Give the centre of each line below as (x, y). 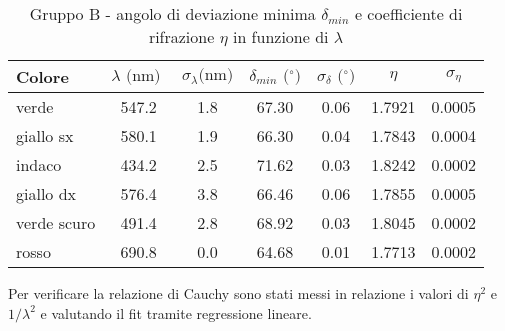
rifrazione (181, 36)
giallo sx (45, 135)
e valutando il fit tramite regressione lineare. (176, 312)
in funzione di (280, 36)
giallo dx (46, 193)
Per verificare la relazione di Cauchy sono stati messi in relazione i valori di (238, 293)
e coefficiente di (408, 13)
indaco (39, 164)
